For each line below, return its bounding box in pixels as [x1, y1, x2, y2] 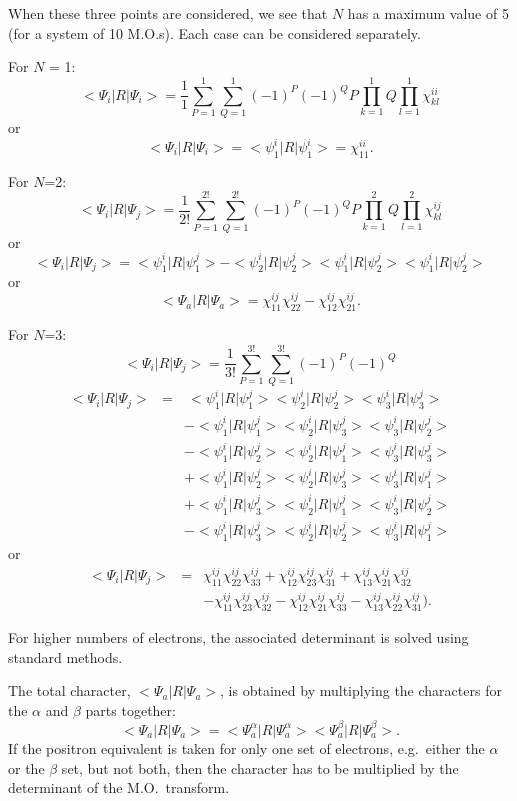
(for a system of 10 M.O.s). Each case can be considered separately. [8, 22, 421, 43]
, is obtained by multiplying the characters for [220, 680, 502, 701]
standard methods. [8, 646, 123, 667]
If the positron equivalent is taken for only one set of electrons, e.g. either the [8, 737, 485, 758]
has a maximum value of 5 [347, 3, 509, 23]
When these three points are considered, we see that [8, 3, 328, 23]
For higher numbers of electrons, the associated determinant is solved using [8, 627, 469, 648]
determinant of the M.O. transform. [8, 777, 230, 798]
